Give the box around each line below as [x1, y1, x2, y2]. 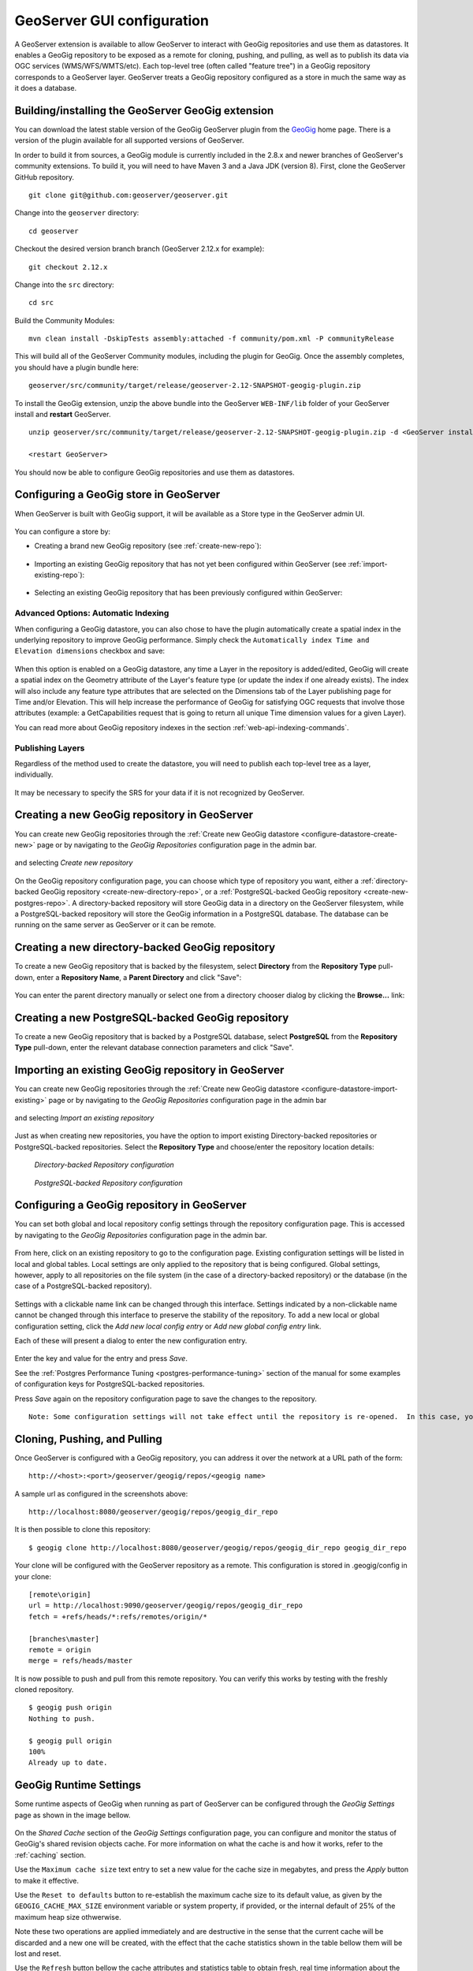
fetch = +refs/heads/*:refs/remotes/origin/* [28, 1612, 208, 1621]
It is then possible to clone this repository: [14, 1525, 151, 1534]
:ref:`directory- [359, 876, 408, 885]
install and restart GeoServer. [14, 410, 111, 419]
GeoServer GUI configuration [14, 12, 209, 29]
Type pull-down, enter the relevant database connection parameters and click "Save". [14, 1043, 294, 1053]
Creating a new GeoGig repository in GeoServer [14, 808, 254, 822]
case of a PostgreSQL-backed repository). [14, 1281, 152, 1291]
